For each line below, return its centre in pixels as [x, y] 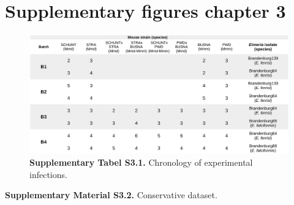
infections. [48, 174]
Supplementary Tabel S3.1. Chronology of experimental [141, 162]
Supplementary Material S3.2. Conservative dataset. [111, 195]
